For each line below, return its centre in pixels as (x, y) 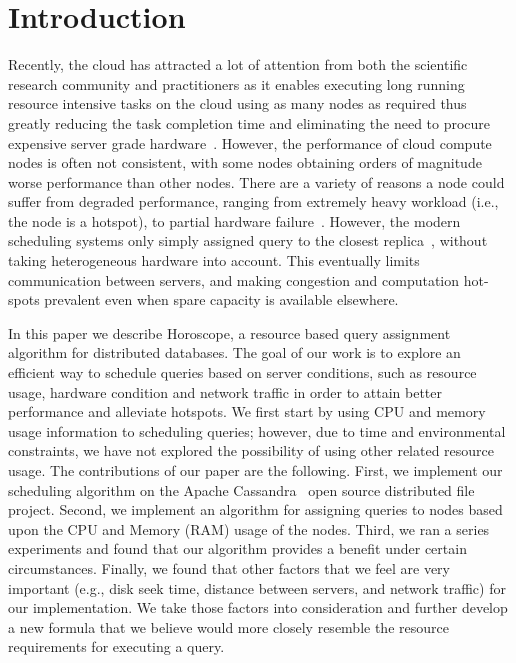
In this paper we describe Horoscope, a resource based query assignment (229, 332)
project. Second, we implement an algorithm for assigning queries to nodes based (255, 509)
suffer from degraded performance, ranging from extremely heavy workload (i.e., (253, 201)
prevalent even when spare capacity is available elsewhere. (221, 299)
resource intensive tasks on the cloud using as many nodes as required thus (237, 103)
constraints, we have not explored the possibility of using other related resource (251, 450)
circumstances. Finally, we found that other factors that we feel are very (229, 567)
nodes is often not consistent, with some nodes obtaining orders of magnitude (245, 162)
